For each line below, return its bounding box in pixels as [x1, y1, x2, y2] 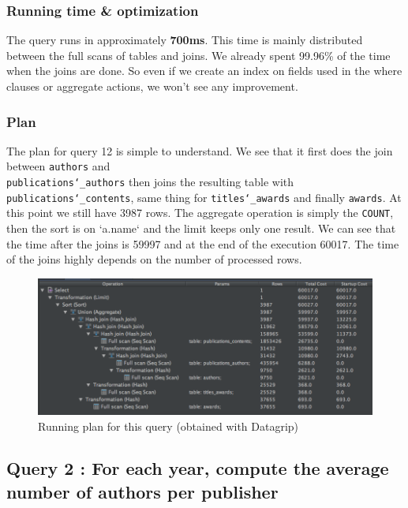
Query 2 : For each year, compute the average [6, 456, 389, 480]
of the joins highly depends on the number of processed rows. [6, 251, 302, 267]
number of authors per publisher [6, 479, 279, 503]
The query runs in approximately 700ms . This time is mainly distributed [6, 32, 363, 48]
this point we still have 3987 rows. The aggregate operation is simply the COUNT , [6, 204, 394, 221]
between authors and [6, 158, 110, 174]
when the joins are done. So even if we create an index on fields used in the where [6, 62, 402, 79]
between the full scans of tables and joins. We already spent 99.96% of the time [6, 47, 391, 63]
